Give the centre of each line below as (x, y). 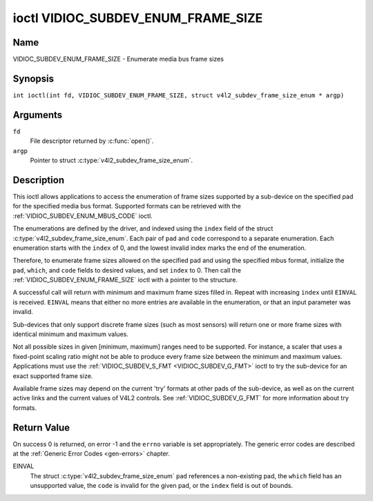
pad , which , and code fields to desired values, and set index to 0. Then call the (127, 270)
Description (39, 180)
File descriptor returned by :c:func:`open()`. (92, 141)
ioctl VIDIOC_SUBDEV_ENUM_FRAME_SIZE (138, 18)
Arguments (38, 115)
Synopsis (34, 78)
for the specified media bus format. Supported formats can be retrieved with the (127, 206)
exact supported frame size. (53, 375)
